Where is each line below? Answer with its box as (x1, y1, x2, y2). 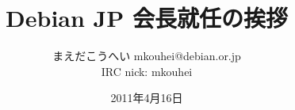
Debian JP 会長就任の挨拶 (6, 2, 288, 34)
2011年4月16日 (110, 89, 183, 106)
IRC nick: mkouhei (101, 63, 193, 79)
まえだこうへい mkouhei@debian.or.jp (52, 47, 241, 64)
